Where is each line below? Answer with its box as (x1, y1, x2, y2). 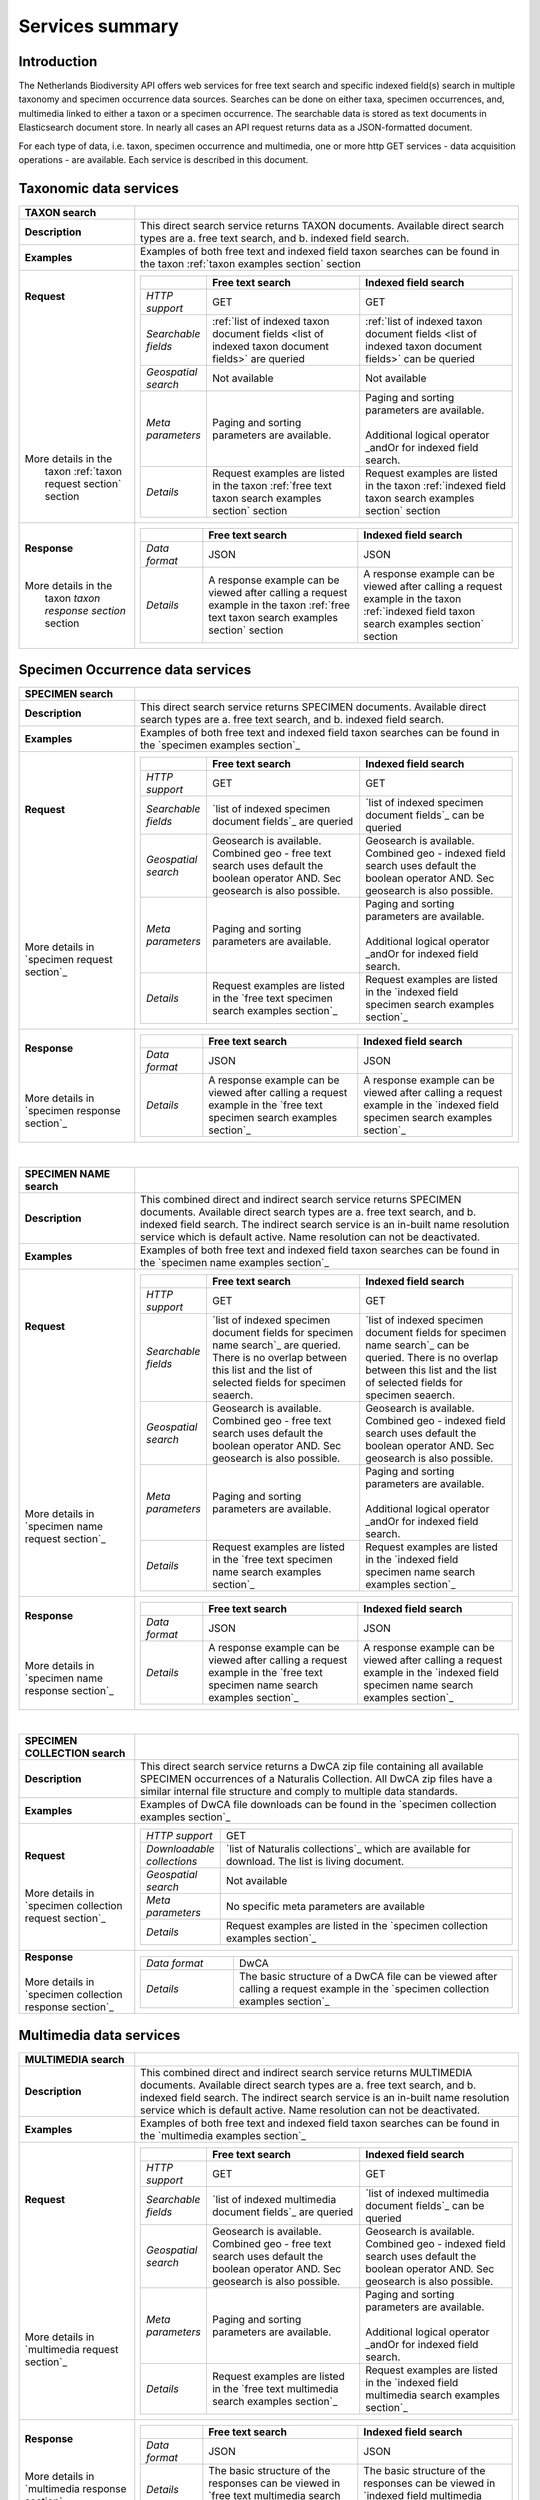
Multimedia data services (18, 2026, 181, 2044)
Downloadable (146, 1842, 215, 1856)
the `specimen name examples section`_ (140, 1255, 330, 1269)
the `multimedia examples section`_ (140, 2128, 307, 2142)
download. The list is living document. (225, 1855, 405, 1869)
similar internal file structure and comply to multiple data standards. (140, 1785, 459, 1799)
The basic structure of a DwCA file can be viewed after (238, 1969, 498, 1983)
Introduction (18, 53, 98, 70)
